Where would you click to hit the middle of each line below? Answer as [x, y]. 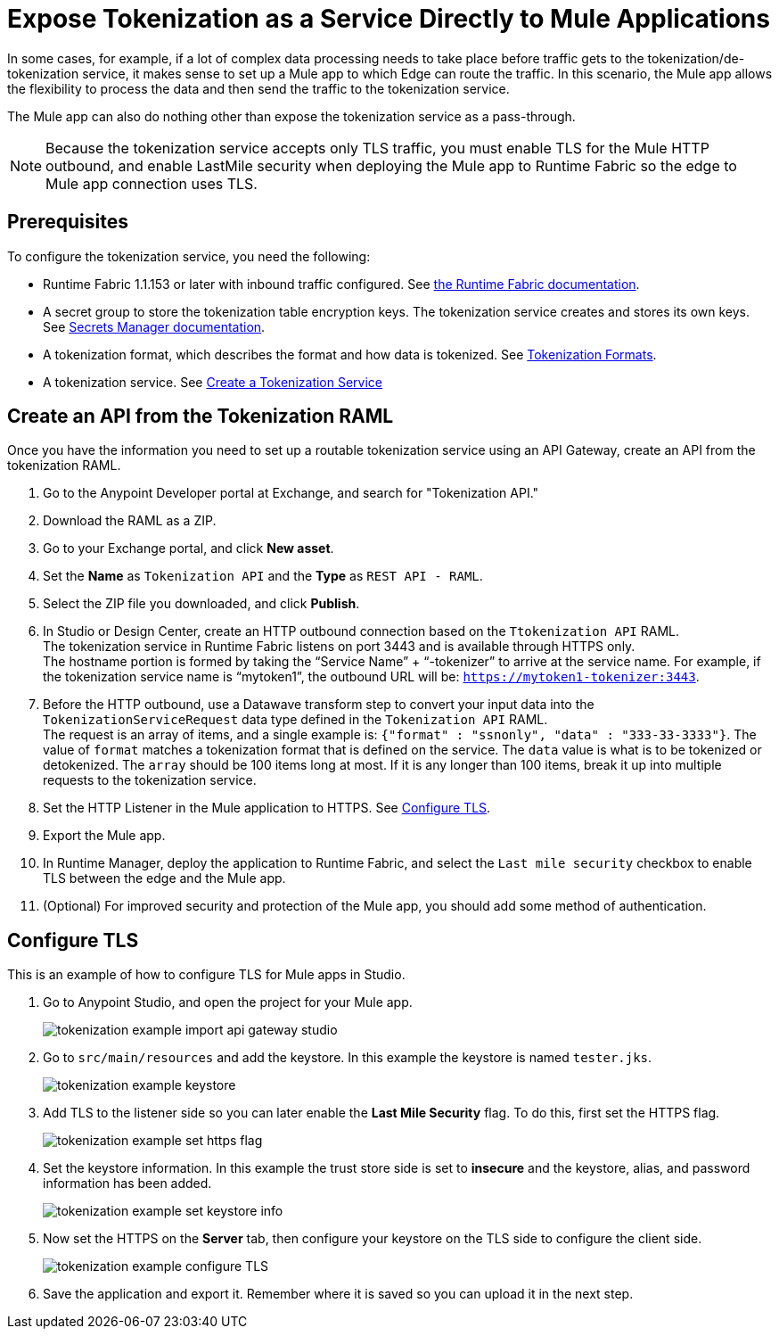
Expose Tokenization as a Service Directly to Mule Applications [389, 19]
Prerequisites [68, 222]
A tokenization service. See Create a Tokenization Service [213, 382]
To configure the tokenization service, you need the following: [189, 256]
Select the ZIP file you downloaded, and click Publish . [201, 604]
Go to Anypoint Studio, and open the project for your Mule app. [228, 1002]
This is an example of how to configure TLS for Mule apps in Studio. [206, 975]
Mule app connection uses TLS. [152, 183]
